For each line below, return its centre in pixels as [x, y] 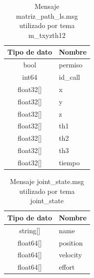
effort [67, 267]
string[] [30, 230]
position [71, 242]
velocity [70, 255]
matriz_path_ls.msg [47, 15]
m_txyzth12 [47, 35]
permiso [71, 65]
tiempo [69, 162]
